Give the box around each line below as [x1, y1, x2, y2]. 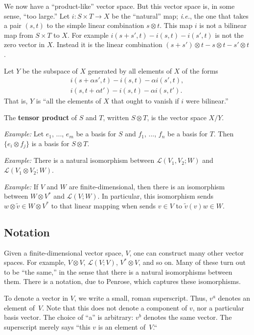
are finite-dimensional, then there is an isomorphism [69, 181, 225, 191]
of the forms [182, 65, 218, 76]
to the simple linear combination [46, 20, 144, 30]
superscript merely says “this [4, 321, 91, 332]
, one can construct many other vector [129, 247, 244, 258]
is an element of [98, 321, 146, 332]
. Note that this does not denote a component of [42, 302, 187, 312]
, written [103, 112, 129, 122]
